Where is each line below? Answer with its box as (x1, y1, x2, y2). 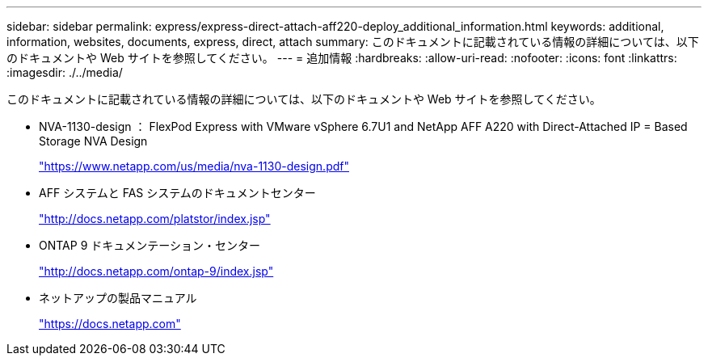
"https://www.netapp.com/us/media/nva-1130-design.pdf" (39, 159, 349, 173)
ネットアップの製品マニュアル (39, 291, 197, 305)
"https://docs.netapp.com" (39, 317, 181, 330)
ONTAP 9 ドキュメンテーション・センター (39, 238, 260, 252)
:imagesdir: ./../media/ (6, 65, 123, 79)
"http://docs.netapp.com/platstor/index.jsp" (39, 212, 271, 225)
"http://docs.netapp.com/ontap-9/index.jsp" (39, 264, 274, 278)
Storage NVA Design (39, 134, 148, 148)
